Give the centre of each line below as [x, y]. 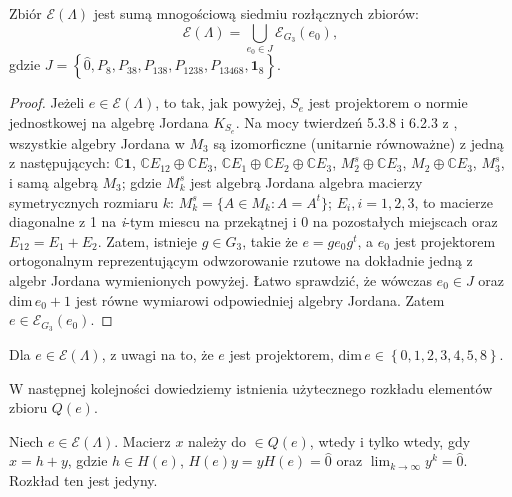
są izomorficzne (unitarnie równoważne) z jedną [358, 142]
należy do [217, 440]
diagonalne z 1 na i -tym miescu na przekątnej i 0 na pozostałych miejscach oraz [253, 221]
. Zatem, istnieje [147, 240]
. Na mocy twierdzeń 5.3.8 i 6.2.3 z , [346, 121]
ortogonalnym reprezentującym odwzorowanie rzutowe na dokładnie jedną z [241, 260]
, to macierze [453, 201]
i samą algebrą [53, 181]
